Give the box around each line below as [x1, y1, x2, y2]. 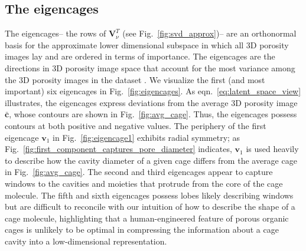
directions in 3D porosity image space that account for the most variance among [5, 61, 295, 74]
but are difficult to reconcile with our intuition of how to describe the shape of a [5, 200, 295, 213]
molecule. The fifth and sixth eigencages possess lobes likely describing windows [5, 189, 294, 201]
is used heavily [246, 143, 299, 155]
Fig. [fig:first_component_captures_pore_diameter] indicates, [5, 143, 232, 155]
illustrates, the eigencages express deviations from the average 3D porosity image [5, 96, 298, 108]
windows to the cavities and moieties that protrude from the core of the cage [5, 177, 283, 189]
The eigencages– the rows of [5, 27, 106, 39]
